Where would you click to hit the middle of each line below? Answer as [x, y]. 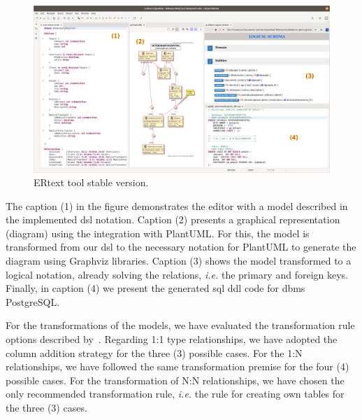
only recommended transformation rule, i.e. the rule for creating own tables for [175, 394]
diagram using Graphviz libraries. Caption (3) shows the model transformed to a [179, 261]
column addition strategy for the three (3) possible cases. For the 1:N [154, 352]
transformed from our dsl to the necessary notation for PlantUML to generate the [181, 247]
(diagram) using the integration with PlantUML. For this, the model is [158, 233]
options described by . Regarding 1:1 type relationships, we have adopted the [172, 339]
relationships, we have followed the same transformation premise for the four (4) [178, 366]
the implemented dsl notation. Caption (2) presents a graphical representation [173, 219]
